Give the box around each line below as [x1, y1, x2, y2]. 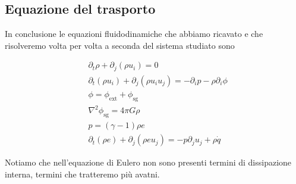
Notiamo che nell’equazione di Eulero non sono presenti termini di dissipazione [5, 156, 292, 169]
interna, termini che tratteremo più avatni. [5, 167, 160, 180]
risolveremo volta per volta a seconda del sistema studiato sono [5, 39, 235, 51]
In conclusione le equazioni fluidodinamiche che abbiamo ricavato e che [5, 27, 263, 40]
